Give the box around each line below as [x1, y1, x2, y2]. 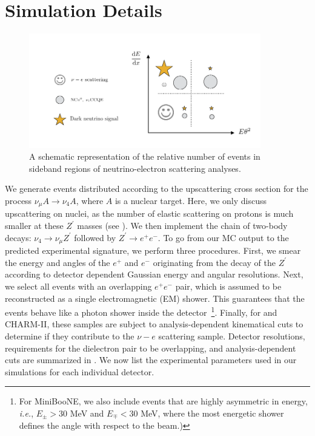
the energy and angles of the [5, 256, 110, 268]
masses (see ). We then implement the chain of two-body [77, 219, 288, 232]
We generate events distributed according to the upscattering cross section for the [5, 182, 308, 195]
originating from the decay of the [153, 256, 276, 268]
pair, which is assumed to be [175, 279, 282, 292]
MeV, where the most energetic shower [141, 406, 284, 419]
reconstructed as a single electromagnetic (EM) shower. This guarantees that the [5, 291, 305, 304]
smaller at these [5, 219, 64, 232]
